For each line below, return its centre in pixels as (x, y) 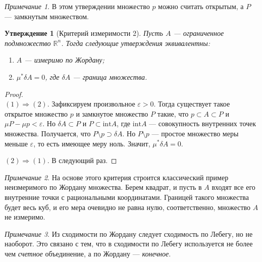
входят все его (233, 187)
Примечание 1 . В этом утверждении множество (77, 6)
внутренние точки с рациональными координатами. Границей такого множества (127, 197)
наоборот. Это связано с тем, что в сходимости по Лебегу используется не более (129, 244)
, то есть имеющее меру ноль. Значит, (92, 143)
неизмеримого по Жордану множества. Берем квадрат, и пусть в (103, 187)
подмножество (28, 43)
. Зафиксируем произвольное (91, 104)
